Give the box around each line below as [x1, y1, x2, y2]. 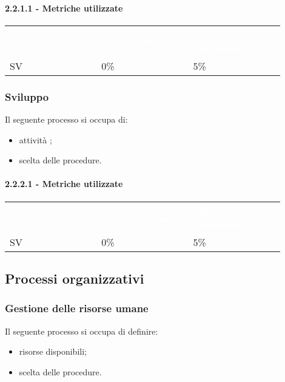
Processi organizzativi [5, 268, 144, 287]
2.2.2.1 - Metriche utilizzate [5, 177, 123, 190]
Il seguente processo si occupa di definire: [5, 324, 158, 337]
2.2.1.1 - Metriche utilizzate [5, 1, 123, 14]
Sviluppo [5, 89, 49, 104]
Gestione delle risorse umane [5, 301, 149, 316]
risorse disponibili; [19, 345, 87, 358]
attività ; [19, 133, 52, 146]
